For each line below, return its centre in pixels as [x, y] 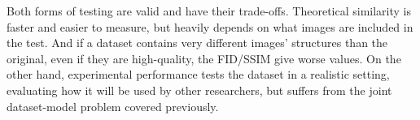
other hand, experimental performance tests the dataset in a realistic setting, [198, 74]
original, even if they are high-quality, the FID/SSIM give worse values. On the [204, 58]
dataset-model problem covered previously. [113, 106]
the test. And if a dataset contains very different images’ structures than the [197, 43]
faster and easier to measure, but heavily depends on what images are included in [210, 26]
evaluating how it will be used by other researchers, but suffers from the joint [199, 90]
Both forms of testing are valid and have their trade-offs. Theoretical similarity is [209, 11]
